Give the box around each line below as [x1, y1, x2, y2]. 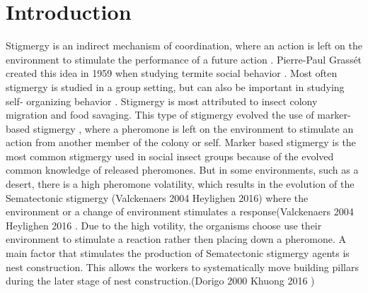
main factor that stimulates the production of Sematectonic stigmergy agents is [6, 246, 350, 261]
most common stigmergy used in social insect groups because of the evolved [6, 148, 334, 163]
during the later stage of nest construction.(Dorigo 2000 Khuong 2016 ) [6, 273, 315, 288]
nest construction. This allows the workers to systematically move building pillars [6, 259, 359, 274]
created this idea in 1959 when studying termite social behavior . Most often [6, 66, 338, 80]
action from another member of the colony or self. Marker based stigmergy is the [6, 135, 356, 150]
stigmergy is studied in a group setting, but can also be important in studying [6, 79, 345, 94]
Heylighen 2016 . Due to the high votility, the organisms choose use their [6, 217, 322, 232]
